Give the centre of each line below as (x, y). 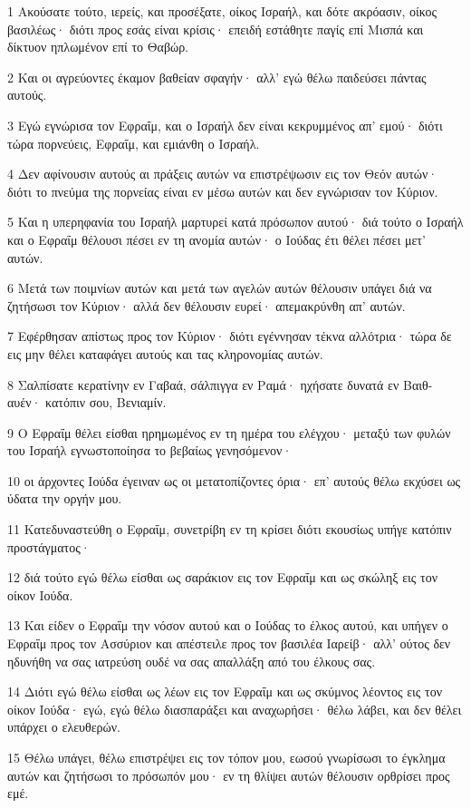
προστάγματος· (49, 546)
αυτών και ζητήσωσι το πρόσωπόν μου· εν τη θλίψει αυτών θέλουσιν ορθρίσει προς (229, 775)
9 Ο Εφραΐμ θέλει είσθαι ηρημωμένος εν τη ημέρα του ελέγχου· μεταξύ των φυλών (229, 432)
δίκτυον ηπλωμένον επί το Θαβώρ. (98, 47)
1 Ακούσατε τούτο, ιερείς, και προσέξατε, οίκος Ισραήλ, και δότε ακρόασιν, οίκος (222, 11)
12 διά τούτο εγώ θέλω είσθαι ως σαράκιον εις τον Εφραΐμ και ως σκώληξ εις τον (223, 577)
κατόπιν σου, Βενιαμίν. (106, 402)
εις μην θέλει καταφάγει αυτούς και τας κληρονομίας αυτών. (165, 353)
